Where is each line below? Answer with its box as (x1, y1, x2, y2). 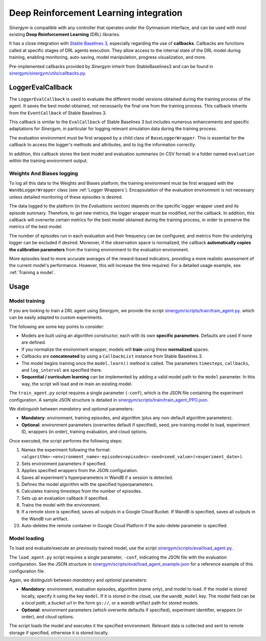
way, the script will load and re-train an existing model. (21, 381, 133, 387)
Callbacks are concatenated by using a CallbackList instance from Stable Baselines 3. (21, 353, 203, 359)
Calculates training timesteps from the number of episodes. (21, 488, 142, 494)
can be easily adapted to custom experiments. (9, 314, 103, 320)
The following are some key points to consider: (9, 323, 104, 330)
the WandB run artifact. (21, 515, 69, 522)
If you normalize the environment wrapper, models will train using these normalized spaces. (21, 346, 209, 352)
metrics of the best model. (9, 224, 63, 230)
